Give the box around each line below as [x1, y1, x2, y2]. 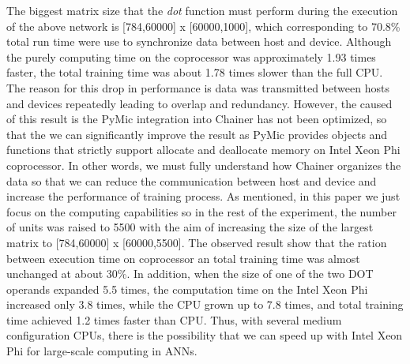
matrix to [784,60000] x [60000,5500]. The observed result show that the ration [6, 234, 387, 250]
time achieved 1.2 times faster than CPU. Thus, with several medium [6, 311, 342, 328]
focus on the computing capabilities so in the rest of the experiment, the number [6, 203, 397, 220]
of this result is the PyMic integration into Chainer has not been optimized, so [6, 111, 387, 127]
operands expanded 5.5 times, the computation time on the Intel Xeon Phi [6, 280, 368, 297]
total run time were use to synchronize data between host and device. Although [6, 33, 392, 50]
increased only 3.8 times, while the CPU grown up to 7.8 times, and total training [6, 296, 404, 313]
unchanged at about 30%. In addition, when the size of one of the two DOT [6, 265, 374, 282]
